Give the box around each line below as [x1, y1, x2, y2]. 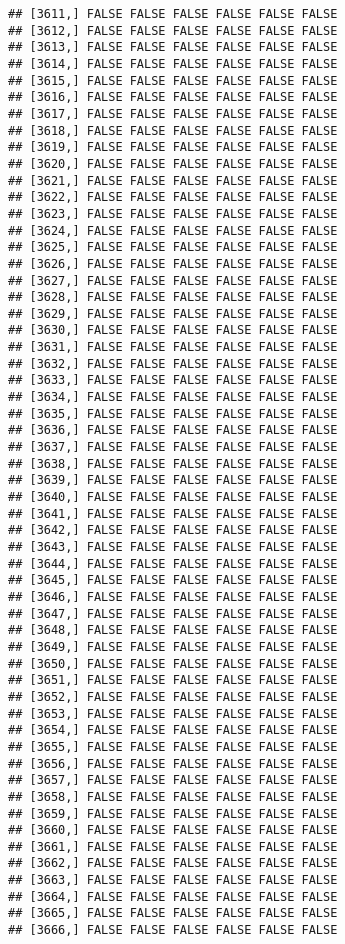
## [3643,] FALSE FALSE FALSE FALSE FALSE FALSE [8, 540, 338, 554]
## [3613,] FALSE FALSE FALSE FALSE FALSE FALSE [8, 40, 338, 55]
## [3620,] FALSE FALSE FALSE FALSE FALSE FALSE [8, 156, 338, 171]
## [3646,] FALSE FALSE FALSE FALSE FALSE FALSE [8, 589, 338, 604]
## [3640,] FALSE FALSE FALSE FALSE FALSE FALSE [8, 490, 338, 505]
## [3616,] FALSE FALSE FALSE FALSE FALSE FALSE [8, 90, 338, 105]
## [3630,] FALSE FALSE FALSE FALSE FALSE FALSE [8, 323, 338, 338]
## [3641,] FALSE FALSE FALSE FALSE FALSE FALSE [8, 506, 338, 521]
